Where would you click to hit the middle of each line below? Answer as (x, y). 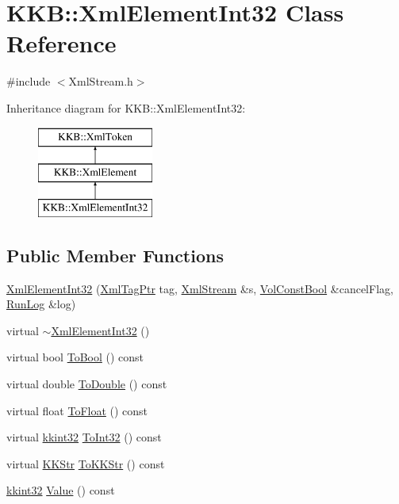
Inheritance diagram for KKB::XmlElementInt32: (126, 107)
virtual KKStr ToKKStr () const (86, 463)
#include (29, 81)
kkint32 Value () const (61, 490)
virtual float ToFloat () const (77, 410)
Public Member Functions (115, 255)
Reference (61, 43)
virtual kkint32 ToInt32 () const (84, 437)
